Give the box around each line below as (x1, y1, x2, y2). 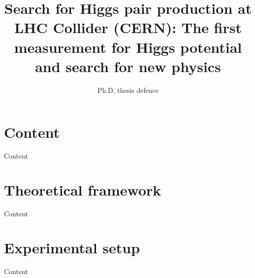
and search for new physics (35, 56, 221, 76)
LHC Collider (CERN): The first (14, 17, 242, 38)
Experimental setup (4, 237, 140, 257)
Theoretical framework (4, 180, 161, 199)
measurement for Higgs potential (14, 37, 242, 57)
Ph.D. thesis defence (97, 84, 159, 95)
